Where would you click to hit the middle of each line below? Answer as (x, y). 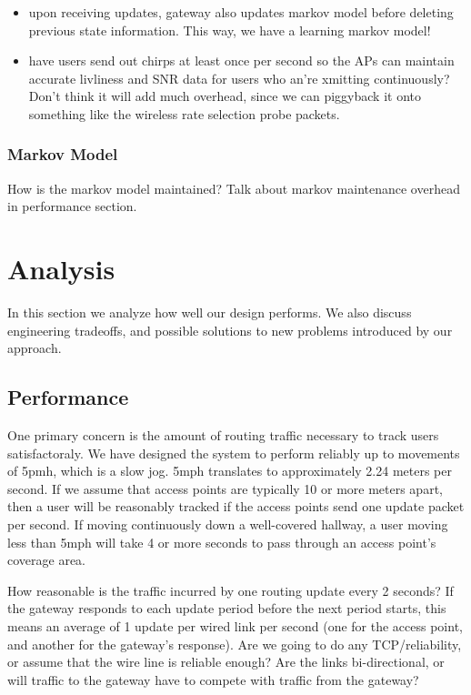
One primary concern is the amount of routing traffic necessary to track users (223, 435)
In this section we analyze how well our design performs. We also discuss (210, 312)
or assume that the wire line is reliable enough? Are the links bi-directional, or (226, 662)
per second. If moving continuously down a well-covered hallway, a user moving (228, 524)
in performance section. (72, 206)
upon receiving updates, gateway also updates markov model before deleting (241, 12)
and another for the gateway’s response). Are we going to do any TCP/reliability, (235, 644)
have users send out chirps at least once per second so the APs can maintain (241, 60)
